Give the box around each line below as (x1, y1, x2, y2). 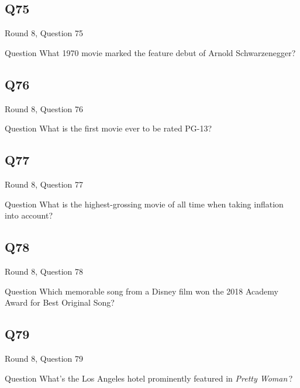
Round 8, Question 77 (5, 178, 84, 190)
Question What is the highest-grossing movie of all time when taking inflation (5, 198, 284, 210)
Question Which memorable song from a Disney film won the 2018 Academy (5, 285, 278, 297)
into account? (5, 209, 53, 221)
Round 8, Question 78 (5, 265, 84, 277)
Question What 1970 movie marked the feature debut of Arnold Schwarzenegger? (5, 46, 296, 58)
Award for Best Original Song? (5, 296, 115, 309)
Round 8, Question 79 (5, 352, 84, 364)
